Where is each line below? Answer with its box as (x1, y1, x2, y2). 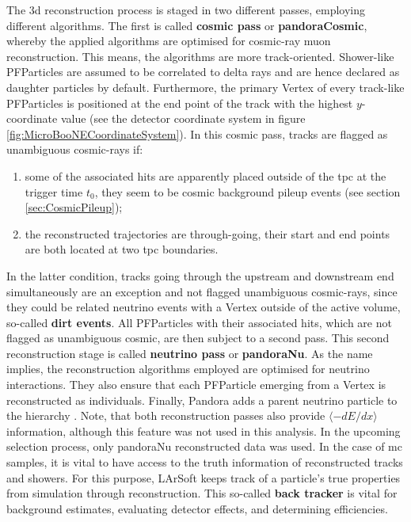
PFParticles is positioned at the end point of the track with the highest (6, 94, 353, 111)
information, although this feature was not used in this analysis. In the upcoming (6, 422, 401, 439)
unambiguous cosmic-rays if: (6, 141, 143, 158)
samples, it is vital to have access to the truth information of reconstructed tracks (6, 454, 403, 471)
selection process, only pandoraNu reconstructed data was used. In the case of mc (6, 438, 402, 455)
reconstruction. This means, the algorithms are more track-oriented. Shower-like (6, 48, 394, 64)
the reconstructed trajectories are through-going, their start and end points (25, 225, 390, 242)
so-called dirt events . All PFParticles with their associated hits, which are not (6, 314, 392, 330)
